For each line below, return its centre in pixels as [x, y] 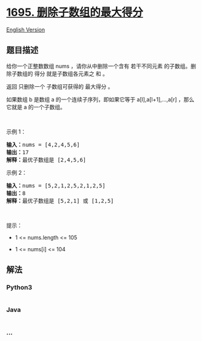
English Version [26, 29]
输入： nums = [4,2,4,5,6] [43, 144]
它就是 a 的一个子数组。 [36, 107]
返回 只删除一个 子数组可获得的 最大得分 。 [60, 86]
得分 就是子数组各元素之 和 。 [71, 73]
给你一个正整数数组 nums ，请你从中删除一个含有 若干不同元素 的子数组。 [99, 66]
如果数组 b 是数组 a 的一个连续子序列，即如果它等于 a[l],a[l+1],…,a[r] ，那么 [100, 99]
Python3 [19, 288]
